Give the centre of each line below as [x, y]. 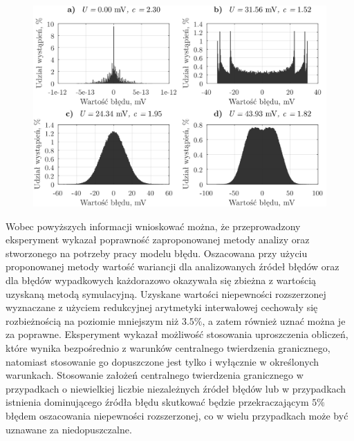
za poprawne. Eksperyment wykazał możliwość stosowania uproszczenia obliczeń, [177, 334]
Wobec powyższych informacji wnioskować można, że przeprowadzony [153, 226]
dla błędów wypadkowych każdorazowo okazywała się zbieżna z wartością [161, 280]
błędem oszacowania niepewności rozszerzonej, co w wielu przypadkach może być [177, 415]
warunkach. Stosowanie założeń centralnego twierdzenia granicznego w [155, 375]
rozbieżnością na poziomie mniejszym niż [92, 320]
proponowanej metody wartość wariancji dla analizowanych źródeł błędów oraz [173, 266]
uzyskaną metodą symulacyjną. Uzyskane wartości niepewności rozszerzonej [166, 293]
